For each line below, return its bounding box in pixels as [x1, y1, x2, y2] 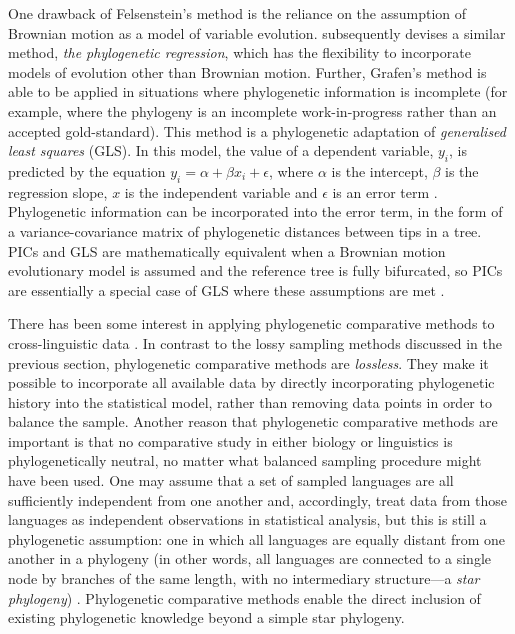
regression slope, [8, 181, 108, 202]
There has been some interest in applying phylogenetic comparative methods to [8, 313, 495, 334]
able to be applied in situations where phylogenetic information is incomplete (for [8, 81, 508, 102]
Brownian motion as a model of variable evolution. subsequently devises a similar [8, 22, 506, 43]
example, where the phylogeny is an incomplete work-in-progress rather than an [8, 100, 497, 121]
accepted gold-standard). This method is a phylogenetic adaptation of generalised [8, 120, 506, 141]
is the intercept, [331, 160, 428, 181]
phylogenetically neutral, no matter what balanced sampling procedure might [8, 450, 482, 471]
